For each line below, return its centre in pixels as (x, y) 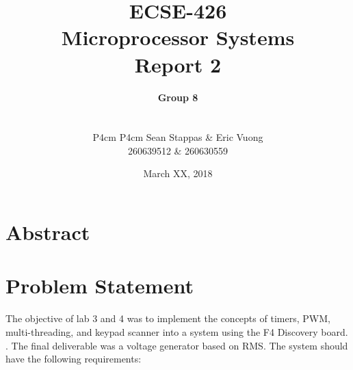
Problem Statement (100, 286)
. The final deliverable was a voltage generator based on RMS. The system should (177, 345)
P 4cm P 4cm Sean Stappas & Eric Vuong (178, 137)
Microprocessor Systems (178, 37)
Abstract (48, 232)
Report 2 (178, 64)
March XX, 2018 (178, 173)
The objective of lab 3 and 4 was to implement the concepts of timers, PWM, (168, 318)
